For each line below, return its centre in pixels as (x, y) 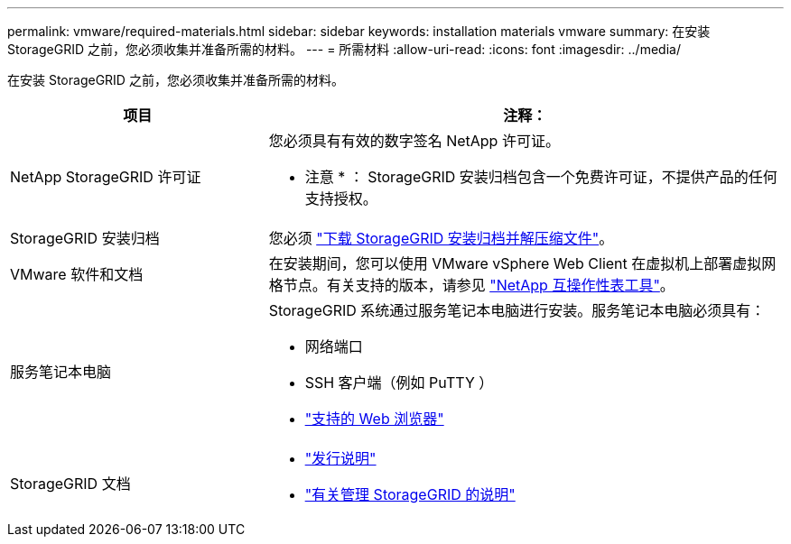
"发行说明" (340, 458)
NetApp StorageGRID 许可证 (106, 177)
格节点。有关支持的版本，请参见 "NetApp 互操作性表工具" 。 (471, 285)
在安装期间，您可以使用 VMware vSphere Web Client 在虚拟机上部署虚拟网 (522, 263)
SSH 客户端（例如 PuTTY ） (399, 383)
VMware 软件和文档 (77, 274)
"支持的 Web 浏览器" (374, 419)
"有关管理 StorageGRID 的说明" (410, 494)
